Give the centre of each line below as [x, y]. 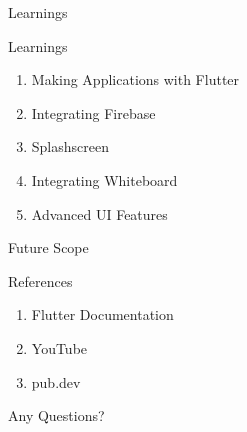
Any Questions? [56, 415]
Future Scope [48, 247]
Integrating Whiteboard [104, 179]
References [40, 280]
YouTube [59, 347]
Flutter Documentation [102, 314]
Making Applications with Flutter [135, 79]
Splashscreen [70, 146]
